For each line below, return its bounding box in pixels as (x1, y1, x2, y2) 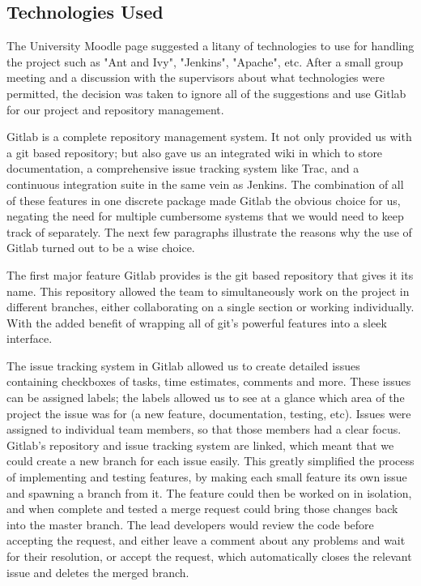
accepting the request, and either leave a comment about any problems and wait (6, 532, 406, 549)
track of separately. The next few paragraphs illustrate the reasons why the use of (6, 223, 412, 240)
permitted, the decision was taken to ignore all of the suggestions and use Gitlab (6, 84, 406, 101)
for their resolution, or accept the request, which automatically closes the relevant (6, 548, 412, 565)
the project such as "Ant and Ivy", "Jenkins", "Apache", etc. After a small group (6, 53, 403, 70)
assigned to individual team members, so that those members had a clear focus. (6, 421, 402, 438)
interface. (6, 330, 53, 347)
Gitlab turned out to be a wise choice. (6, 239, 195, 256)
